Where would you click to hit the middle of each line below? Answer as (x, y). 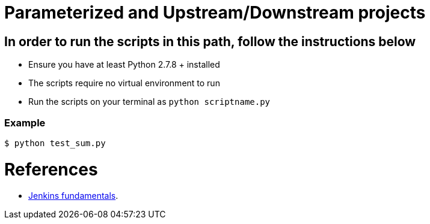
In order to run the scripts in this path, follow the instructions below (210, 41)
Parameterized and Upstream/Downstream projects (215, 13)
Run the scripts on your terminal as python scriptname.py (149, 102)
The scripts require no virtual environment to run (124, 83)
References (51, 169)
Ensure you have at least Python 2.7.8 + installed (124, 65)
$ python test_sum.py (55, 143)
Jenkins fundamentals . (73, 196)
